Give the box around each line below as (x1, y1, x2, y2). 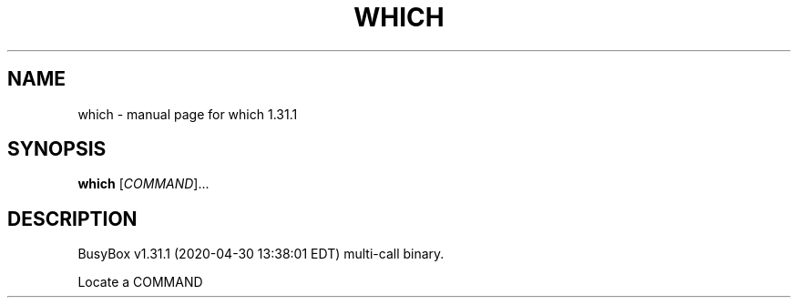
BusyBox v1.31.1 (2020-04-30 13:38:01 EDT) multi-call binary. (77, 246, 445, 262)
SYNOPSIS (7, 137, 107, 161)
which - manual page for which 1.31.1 (77, 106, 298, 122)
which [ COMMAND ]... (77, 176, 210, 192)
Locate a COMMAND (77, 274, 203, 290)
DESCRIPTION (7, 207, 138, 230)
